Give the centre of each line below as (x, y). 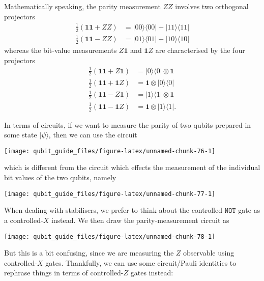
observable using (209, 253)
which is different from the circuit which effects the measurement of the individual (132, 167)
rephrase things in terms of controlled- (64, 273)
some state (21, 135)
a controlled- (24, 220)
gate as (249, 210)
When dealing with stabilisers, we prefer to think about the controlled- (114, 210)
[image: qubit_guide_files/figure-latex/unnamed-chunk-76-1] (110, 151)
